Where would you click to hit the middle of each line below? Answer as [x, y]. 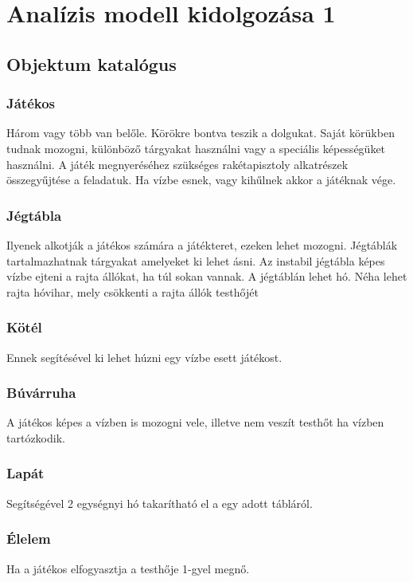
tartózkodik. [36, 437]
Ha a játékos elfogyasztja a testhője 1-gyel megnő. [128, 568]
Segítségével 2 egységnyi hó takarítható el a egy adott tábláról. [160, 503]
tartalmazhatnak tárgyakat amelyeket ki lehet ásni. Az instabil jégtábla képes [196, 260]
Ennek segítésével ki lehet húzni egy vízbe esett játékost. [144, 357]
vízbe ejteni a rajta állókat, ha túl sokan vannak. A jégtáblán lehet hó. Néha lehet [207, 276]
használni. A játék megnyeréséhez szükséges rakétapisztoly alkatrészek [177, 164]
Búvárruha [41, 393]
